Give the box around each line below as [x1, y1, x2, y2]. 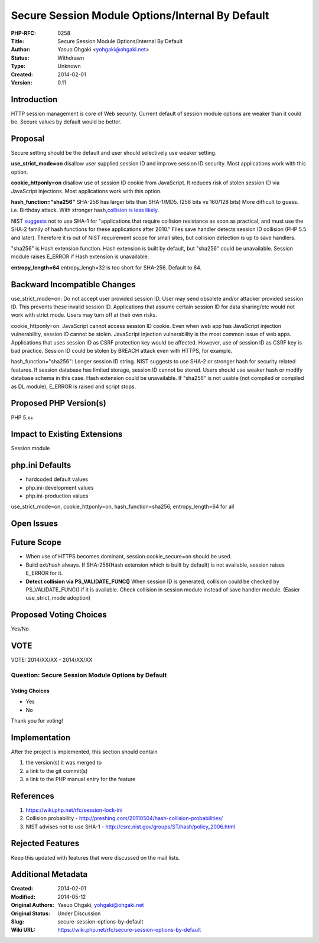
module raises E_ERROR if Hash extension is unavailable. [11, 253, 149, 260]
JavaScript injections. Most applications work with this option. [11, 187, 162, 194]
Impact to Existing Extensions [11, 429, 123, 440]
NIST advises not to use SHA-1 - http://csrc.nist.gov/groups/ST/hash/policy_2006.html [25, 823, 236, 830]
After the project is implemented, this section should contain [11, 748, 158, 755]
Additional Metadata [11, 869, 88, 880]
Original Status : [11, 910, 50, 917]
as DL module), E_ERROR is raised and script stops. [11, 383, 136, 390]
